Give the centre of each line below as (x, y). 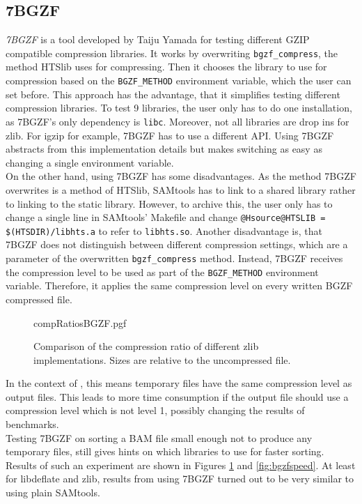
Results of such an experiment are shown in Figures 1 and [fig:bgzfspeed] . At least (181, 465)
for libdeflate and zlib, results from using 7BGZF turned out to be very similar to (180, 479)
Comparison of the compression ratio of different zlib (146, 346)
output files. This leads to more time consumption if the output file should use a (177, 396)
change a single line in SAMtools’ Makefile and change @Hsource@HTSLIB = (166, 217)
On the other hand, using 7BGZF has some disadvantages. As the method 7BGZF (181, 176)
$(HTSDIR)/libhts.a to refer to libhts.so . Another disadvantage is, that (164, 230)
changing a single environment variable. (90, 162)
